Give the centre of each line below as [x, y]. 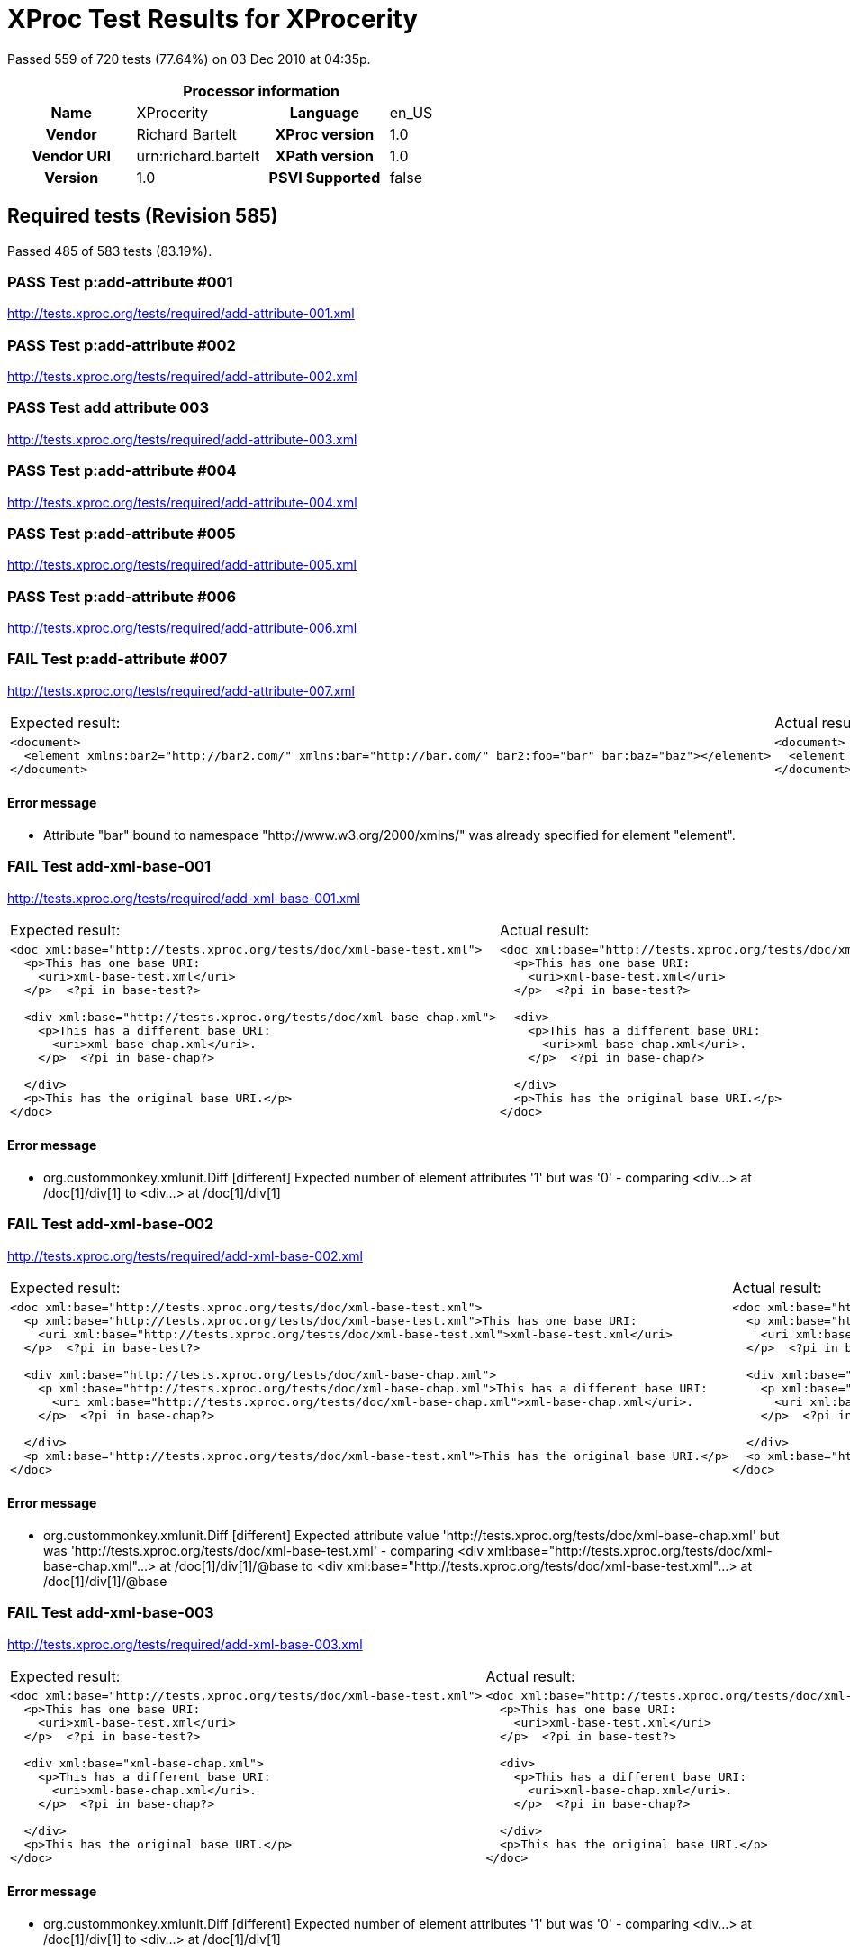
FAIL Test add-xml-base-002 [111, 1224]
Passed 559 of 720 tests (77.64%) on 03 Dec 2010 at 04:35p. [189, 59]
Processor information [262, 91]
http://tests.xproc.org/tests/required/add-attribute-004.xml [182, 502]
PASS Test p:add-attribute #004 [122, 471]
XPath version [325, 155]
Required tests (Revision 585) [143, 216]
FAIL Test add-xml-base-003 [111, 1613]
